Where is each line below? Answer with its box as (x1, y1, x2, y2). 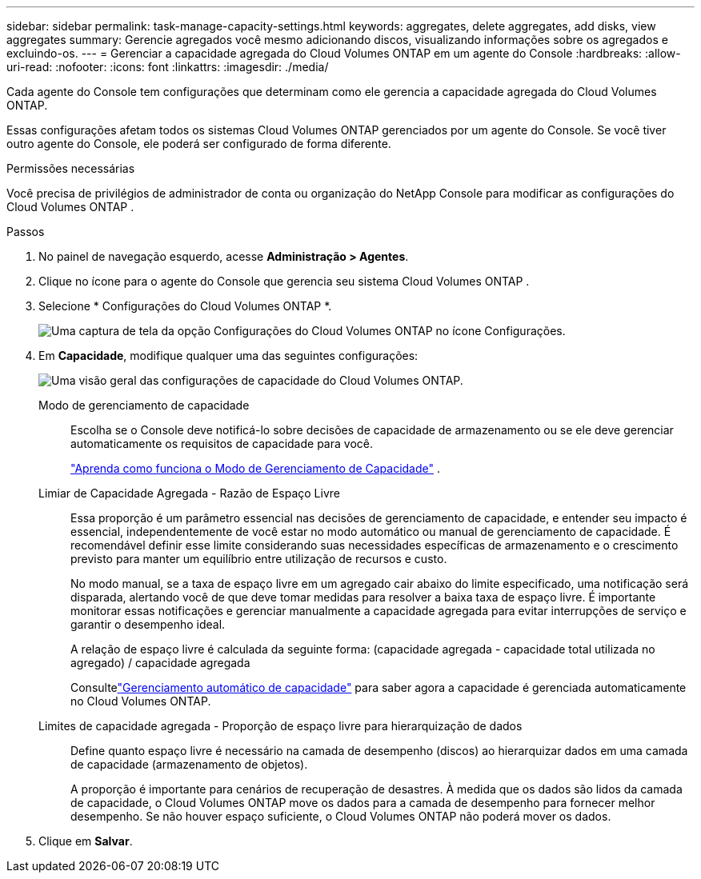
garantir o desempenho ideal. (70, 617, 226, 631)
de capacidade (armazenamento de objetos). (70, 757, 308, 771)
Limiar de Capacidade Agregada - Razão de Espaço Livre (38, 486, 340, 500)
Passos (6, 225, 45, 238)
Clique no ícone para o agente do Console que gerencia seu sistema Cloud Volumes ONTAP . (38, 274, 530, 288)
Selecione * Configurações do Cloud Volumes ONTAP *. (38, 299, 332, 313)
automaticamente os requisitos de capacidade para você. (70, 437, 373, 450)
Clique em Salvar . (38, 834, 133, 848)
